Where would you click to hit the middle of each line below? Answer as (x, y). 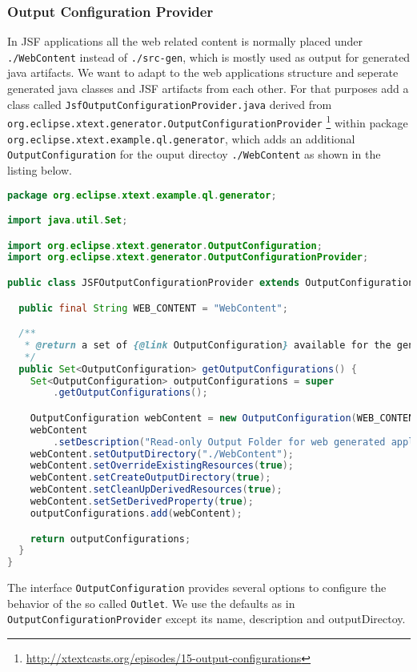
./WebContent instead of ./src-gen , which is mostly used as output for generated (209, 56)
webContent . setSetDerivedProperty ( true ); (142, 502)
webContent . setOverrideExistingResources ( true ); (162, 466)
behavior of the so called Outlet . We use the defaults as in (151, 603)
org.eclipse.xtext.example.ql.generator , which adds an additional (181, 138)
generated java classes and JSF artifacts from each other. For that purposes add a (208, 89)
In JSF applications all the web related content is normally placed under (185, 41)
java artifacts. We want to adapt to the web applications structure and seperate (203, 72)
